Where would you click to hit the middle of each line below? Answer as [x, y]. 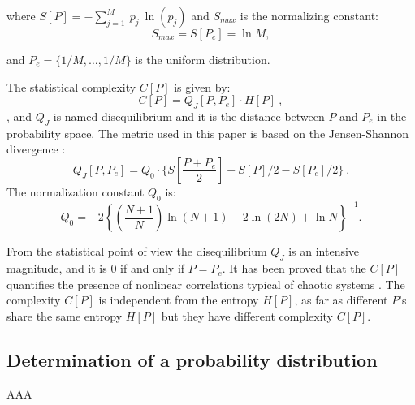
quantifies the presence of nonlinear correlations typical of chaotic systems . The [206, 284]
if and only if [153, 268]
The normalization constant [76, 191]
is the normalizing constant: [309, 15]
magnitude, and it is [57, 268]
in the [392, 116]
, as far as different [341, 300]
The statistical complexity [71, 86]
